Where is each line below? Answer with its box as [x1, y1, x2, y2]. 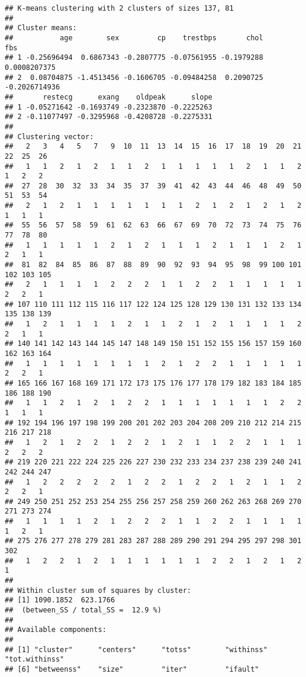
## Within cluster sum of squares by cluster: [5, 586, 191, 595]
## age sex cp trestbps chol [5, 33, 263, 42]
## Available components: [5, 625, 107, 634]
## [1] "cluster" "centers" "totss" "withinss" [5, 645, 268, 654]
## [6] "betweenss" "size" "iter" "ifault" [5, 665, 259, 673]
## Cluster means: [5, 24, 77, 33]
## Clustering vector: [5, 132, 94, 141]
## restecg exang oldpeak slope [5, 92, 212, 101]
